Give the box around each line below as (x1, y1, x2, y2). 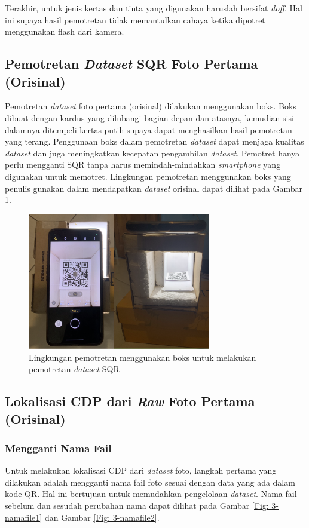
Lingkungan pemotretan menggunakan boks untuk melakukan (29, 351, 256, 363)
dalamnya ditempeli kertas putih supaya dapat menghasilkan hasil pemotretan (5, 123, 292, 136)
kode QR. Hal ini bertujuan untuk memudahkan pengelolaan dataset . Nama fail (5, 487, 297, 500)
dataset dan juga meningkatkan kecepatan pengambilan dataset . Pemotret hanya (5, 146, 300, 159)
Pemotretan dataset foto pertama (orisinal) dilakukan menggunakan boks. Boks (5, 100, 296, 112)
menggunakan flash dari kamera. (5, 25, 124, 38)
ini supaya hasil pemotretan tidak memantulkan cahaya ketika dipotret (5, 13, 265, 26)
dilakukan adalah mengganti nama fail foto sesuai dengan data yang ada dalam (5, 475, 295, 488)
